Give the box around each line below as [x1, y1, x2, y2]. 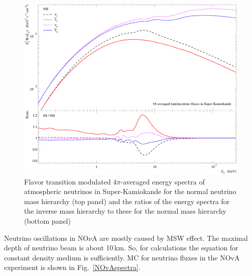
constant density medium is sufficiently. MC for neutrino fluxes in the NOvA [4, 252, 240, 262]
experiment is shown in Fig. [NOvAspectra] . [4, 262, 141, 272]
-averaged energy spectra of [120, 176, 205, 187]
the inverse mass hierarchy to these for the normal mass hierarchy [24, 206, 226, 216]
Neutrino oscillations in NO [4, 232, 89, 243]
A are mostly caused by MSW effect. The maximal [92, 232, 248, 243]
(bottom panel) [24, 216, 71, 226]
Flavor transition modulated [24, 176, 111, 187]
